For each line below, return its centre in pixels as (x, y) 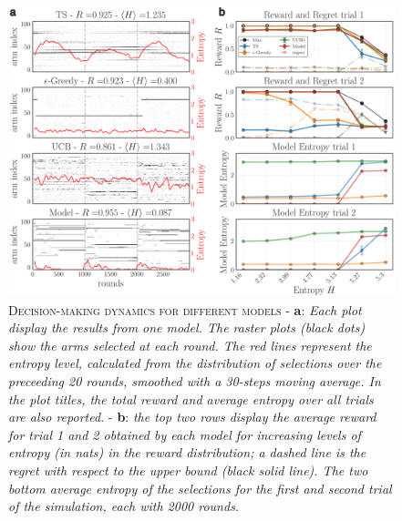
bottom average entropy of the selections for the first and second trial (200, 488)
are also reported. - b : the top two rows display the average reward (192, 417)
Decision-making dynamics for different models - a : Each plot (185, 309)
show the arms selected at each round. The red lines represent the (190, 345)
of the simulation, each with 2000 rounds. (124, 506)
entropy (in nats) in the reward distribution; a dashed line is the (187, 452)
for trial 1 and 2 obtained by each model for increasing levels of (185, 434)
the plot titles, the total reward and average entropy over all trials (191, 398)
